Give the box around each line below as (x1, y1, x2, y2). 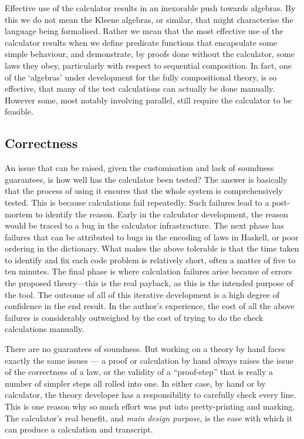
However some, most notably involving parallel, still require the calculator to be (5, 93, 292, 106)
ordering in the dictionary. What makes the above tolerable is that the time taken (5, 242, 299, 254)
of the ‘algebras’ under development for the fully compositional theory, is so (5, 71, 277, 83)
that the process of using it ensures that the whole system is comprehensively (5, 185, 283, 197)
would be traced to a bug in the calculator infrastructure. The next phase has (5, 219, 284, 232)
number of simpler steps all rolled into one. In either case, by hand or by (5, 377, 266, 389)
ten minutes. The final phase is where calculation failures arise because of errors (5, 265, 292, 277)
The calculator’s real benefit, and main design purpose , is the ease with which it (5, 411, 293, 424)
